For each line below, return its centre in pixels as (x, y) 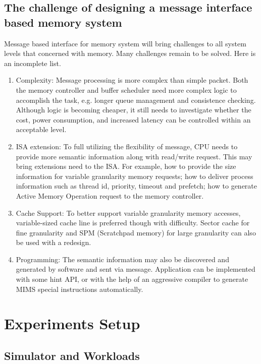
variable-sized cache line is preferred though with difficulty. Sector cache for (133, 223)
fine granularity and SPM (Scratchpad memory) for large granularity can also (136, 232)
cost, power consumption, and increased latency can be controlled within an (133, 119)
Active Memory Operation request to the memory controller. (110, 195)
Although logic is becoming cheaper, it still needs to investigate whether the (134, 110)
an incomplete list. (33, 63)
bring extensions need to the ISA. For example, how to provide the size (126, 166)
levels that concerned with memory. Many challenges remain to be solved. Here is (130, 53)
